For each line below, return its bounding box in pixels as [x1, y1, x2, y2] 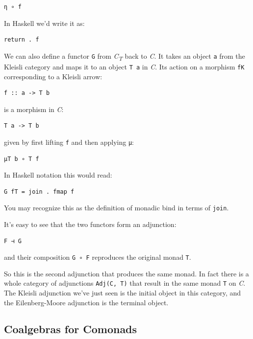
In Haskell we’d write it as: [4, 18, 85, 28]
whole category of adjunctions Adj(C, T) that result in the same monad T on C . [4, 278, 246, 288]
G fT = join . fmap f [4, 188, 75, 195]
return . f [4, 36, 39, 44]
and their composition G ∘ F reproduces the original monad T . [4, 252, 191, 262]
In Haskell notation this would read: [4, 170, 112, 180]
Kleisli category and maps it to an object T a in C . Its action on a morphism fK [4, 61, 245, 71]
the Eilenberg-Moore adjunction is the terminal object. [4, 297, 169, 307]
